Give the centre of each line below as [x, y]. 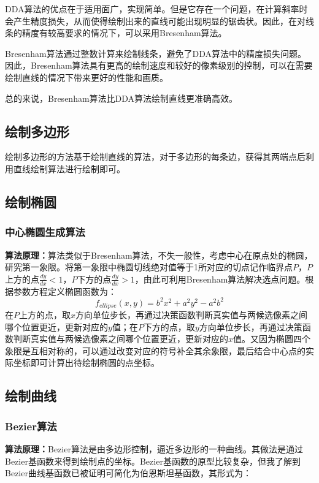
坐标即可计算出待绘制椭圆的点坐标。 [86, 363]
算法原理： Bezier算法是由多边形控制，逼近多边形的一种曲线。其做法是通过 [154, 449]
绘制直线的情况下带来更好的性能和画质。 [86, 77]
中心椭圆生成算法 [45, 232]
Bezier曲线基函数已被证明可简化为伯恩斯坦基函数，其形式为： [128, 473]
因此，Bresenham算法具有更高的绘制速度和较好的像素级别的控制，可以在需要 [159, 65]
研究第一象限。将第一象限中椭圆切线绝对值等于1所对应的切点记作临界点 [149, 267]
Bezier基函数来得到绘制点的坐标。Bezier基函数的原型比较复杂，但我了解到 [153, 461]
